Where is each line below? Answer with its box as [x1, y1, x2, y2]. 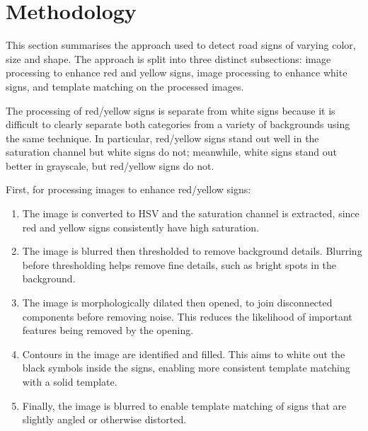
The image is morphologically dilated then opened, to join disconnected [22, 295, 333, 310]
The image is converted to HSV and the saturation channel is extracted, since [22, 206, 360, 221]
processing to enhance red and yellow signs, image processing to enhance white [6, 65, 347, 80]
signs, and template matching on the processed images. [6, 79, 244, 93]
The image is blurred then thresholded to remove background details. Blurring [22, 243, 362, 258]
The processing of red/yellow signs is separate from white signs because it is [6, 103, 335, 117]
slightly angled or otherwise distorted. [22, 412, 187, 427]
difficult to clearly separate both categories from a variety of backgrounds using [6, 117, 350, 132]
